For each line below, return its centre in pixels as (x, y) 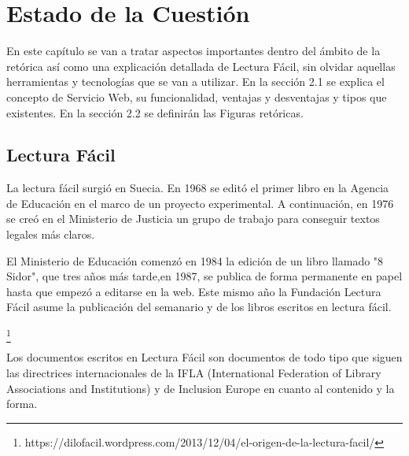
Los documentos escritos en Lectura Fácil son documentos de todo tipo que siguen (204, 357)
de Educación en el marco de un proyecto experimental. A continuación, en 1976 (200, 203)
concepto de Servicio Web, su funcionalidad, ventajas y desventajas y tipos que (197, 96)
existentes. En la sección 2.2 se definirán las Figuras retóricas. (155, 112)
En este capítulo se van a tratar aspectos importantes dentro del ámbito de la (193, 51)
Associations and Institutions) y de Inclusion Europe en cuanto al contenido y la (201, 388)
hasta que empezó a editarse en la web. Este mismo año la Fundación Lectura (194, 291)
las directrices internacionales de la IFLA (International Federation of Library (194, 372)
